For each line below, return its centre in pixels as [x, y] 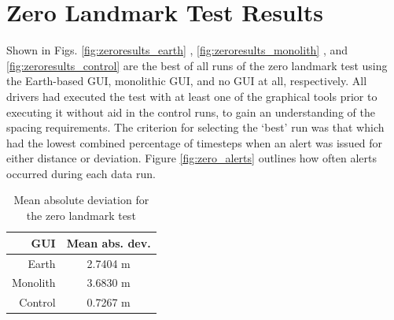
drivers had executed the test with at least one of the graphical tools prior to [192, 96]
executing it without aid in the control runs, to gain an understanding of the [191, 112]
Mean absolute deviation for [81, 200]
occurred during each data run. [81, 173]
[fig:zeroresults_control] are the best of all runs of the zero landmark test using [197, 65]
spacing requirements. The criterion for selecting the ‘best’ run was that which [195, 127]
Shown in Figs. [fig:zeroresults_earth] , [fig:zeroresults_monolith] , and [177, 50]
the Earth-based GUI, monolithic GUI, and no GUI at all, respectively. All [187, 81]
